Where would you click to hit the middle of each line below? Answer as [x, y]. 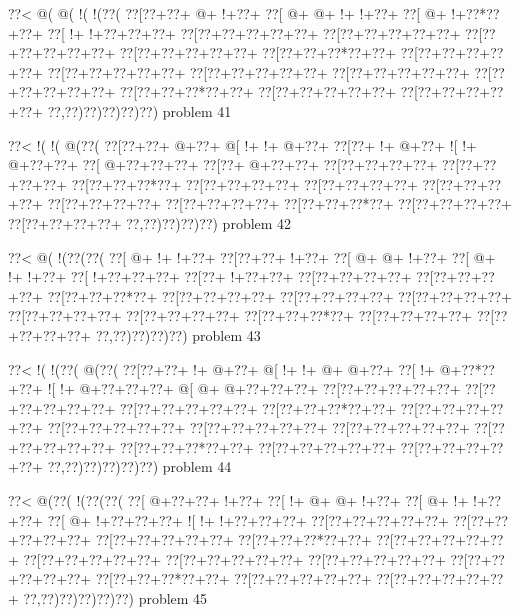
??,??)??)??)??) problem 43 [178, 334]
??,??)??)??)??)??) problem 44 [139, 466]
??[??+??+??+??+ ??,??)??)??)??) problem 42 [150, 222]
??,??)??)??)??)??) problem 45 [115, 598]
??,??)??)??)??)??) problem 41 [139, 110]
